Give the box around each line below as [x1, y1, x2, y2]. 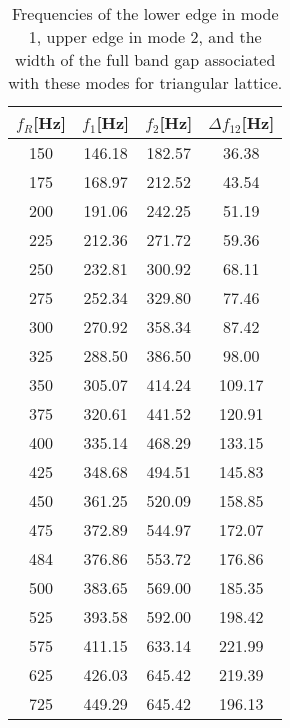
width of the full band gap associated [15, 48, 276, 71]
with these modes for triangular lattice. [8, 71, 283, 94]
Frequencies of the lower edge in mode [11, 2, 279, 25]
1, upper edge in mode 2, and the [28, 25, 262, 48]
